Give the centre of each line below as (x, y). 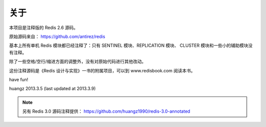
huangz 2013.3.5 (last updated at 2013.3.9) (52, 89)
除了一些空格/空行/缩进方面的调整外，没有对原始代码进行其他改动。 (78, 62)
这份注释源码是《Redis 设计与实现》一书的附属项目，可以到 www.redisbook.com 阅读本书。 (102, 70)
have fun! (19, 79)
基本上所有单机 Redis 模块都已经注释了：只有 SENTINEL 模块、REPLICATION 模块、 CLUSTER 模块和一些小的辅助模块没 (131, 46)
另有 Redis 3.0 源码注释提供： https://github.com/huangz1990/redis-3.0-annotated (106, 111)
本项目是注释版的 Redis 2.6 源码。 (44, 28)
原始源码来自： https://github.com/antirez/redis (57, 36)
